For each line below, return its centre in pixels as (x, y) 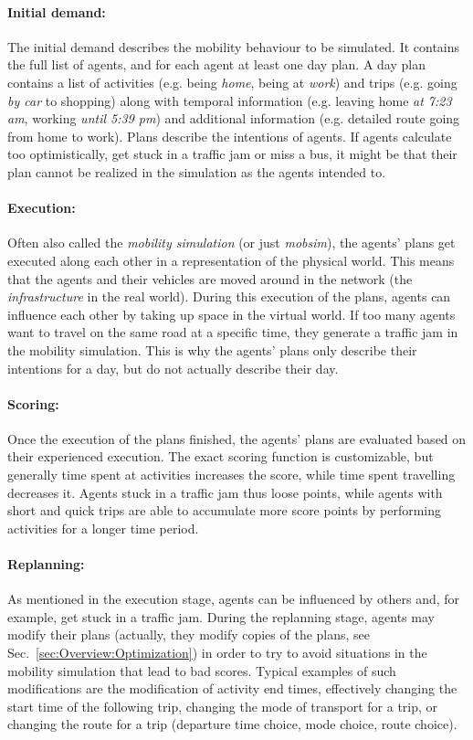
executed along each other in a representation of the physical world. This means (231, 260)
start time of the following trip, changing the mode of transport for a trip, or (223, 706)
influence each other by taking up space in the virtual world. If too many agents (231, 314)
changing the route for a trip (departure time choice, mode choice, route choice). (232, 724)
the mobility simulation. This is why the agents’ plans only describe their (212, 349)
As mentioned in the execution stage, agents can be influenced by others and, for (234, 599)
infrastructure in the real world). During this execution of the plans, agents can (229, 296)
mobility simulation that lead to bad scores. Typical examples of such (202, 670)
